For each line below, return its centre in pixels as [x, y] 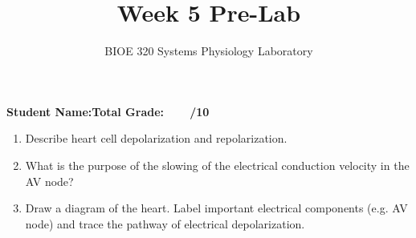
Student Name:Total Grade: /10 [108, 111]
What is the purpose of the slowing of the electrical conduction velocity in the [217, 165]
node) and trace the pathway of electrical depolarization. [165, 223]
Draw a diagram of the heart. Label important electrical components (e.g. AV [216, 208]
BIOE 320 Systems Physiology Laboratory [209, 51]
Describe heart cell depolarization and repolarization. [156, 138]
